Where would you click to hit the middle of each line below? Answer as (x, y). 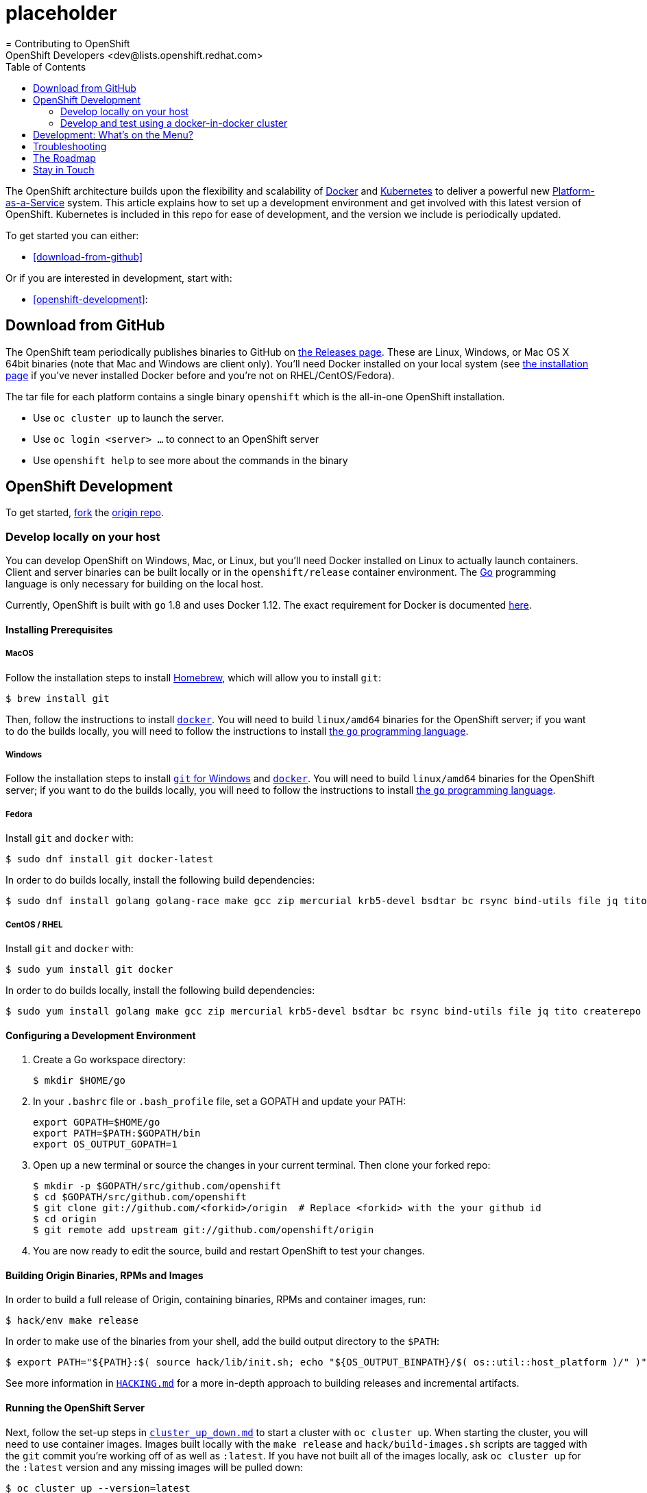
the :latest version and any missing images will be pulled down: (154, 1467)
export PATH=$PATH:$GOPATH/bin (117, 1133)
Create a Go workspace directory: (109, 1060)
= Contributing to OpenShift (68, 43)
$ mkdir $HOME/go (79, 1081)
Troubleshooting (70, 146)
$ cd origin (65, 1219)
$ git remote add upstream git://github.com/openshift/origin (204, 1230)
